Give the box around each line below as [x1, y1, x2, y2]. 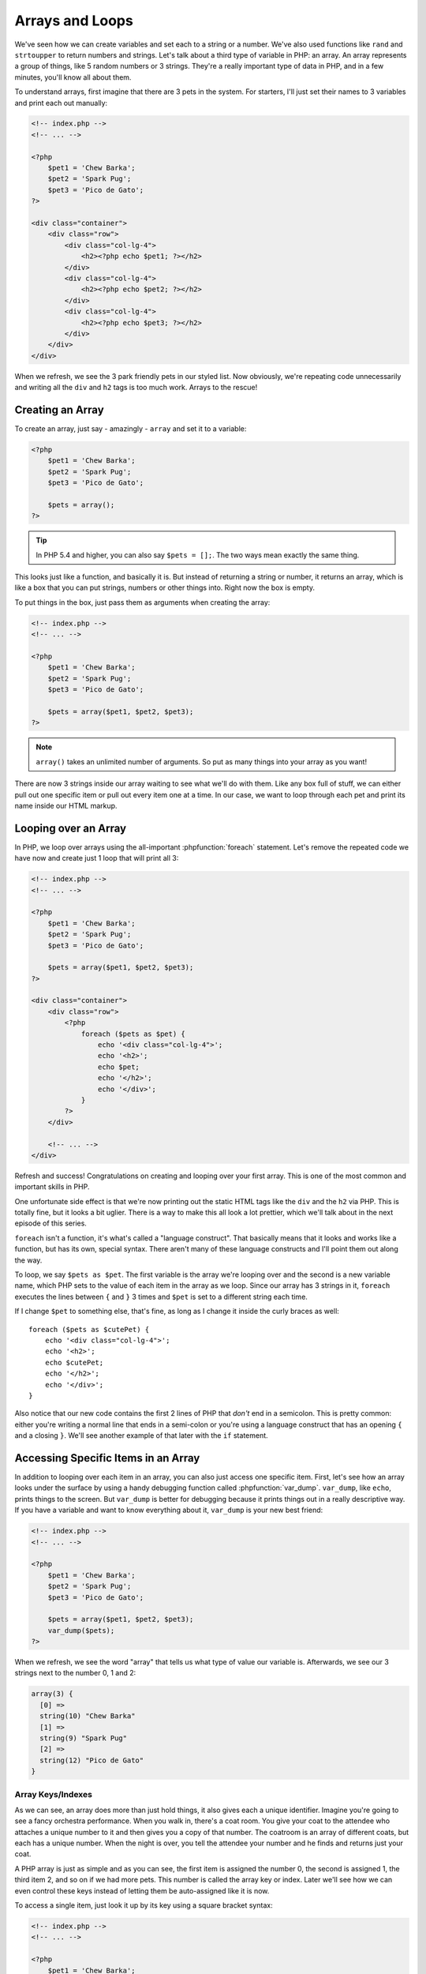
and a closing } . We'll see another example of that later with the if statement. [14, 1431, 268, 1440]
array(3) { [31, 1690, 73, 1698]
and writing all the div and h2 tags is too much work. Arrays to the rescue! [14, 383, 258, 392]
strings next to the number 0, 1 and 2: [14, 1668, 136, 1678]
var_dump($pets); [47, 1626, 115, 1634]
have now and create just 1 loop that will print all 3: [14, 854, 179, 863]
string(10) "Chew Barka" [39, 1712, 136, 1721]
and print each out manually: [14, 98, 108, 107]
